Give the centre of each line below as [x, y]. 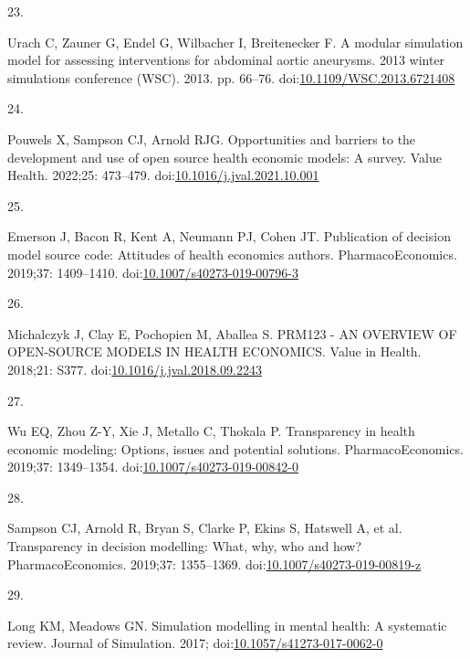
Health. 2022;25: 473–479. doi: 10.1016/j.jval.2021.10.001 [163, 175]
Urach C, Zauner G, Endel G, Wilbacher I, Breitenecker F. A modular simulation [235, 42]
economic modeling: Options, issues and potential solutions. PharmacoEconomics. [235, 448]
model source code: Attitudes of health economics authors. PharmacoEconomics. [232, 254]
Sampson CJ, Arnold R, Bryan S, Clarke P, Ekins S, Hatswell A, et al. [205, 528]
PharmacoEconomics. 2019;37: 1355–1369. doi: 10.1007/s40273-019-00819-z [214, 563]
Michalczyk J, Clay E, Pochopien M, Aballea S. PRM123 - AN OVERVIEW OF [232, 333]
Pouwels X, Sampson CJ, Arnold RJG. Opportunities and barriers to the [212, 138]
